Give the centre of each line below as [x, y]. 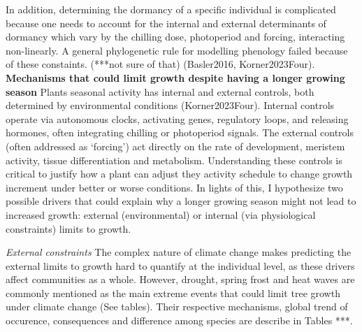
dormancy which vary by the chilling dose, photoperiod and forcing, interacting [175, 37]
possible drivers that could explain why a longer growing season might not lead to [181, 201]
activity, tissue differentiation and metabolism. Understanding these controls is [174, 160]
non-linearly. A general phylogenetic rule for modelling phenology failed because [177, 50]
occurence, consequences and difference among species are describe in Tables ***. [179, 320]
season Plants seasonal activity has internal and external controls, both [160, 91]
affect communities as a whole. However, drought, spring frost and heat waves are [180, 279]
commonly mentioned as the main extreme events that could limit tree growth [173, 293]
